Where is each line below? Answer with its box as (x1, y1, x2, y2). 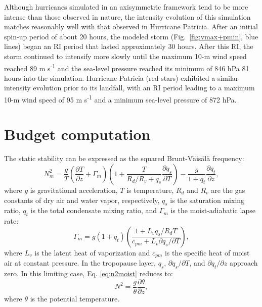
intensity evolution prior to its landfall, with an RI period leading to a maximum (4, 82, 255, 93)
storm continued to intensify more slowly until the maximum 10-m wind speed (4, 50, 247, 61)
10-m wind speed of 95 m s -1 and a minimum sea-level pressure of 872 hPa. (4, 93, 237, 105)
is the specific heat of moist (164, 247, 250, 258)
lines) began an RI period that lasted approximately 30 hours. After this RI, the (4, 41, 253, 52)
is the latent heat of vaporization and (34, 247, 150, 258)
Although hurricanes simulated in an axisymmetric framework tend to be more (4, 2, 248, 12)
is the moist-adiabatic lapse (170, 205, 255, 216)
